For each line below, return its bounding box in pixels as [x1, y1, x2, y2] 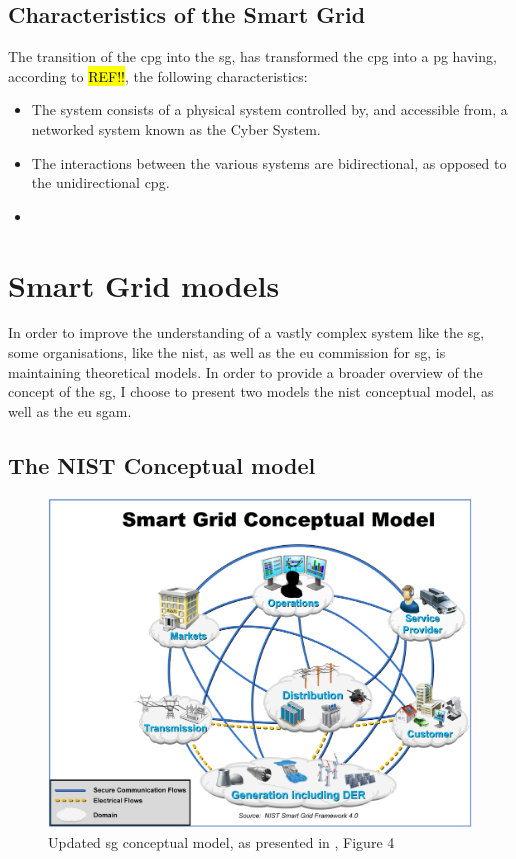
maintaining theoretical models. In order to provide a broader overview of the [8, 361, 483, 382]
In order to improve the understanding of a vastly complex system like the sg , [8, 322, 485, 343]
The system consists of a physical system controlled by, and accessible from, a [31, 99, 508, 120]
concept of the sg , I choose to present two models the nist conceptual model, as [8, 381, 494, 402]
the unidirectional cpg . [31, 172, 170, 193]
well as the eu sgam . [8, 400, 132, 421]
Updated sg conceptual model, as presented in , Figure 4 [48, 832, 395, 853]
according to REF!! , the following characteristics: [8, 65, 308, 86]
